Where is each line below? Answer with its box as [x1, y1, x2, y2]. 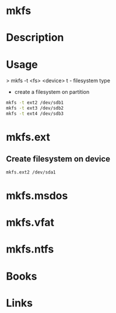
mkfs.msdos [6, 189, 68, 202]
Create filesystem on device [6, 154, 111, 164]
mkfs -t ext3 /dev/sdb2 [6, 106, 64, 111]
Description [6, 31, 64, 45]
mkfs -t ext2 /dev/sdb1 [6, 100, 64, 106]
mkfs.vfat [6, 216, 54, 229]
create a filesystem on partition [14, 89, 90, 96]
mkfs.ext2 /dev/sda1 [6, 169, 57, 175]
